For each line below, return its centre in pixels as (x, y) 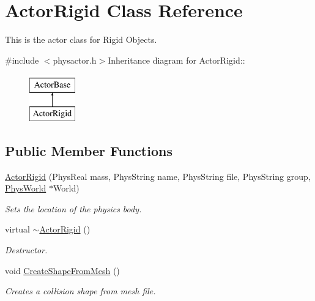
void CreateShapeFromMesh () (62, 270)
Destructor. (26, 250)
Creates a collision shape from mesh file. (80, 291)
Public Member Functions (89, 150)
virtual (17, 229)
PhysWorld (26, 188)
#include (22, 60)
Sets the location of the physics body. (73, 208)
